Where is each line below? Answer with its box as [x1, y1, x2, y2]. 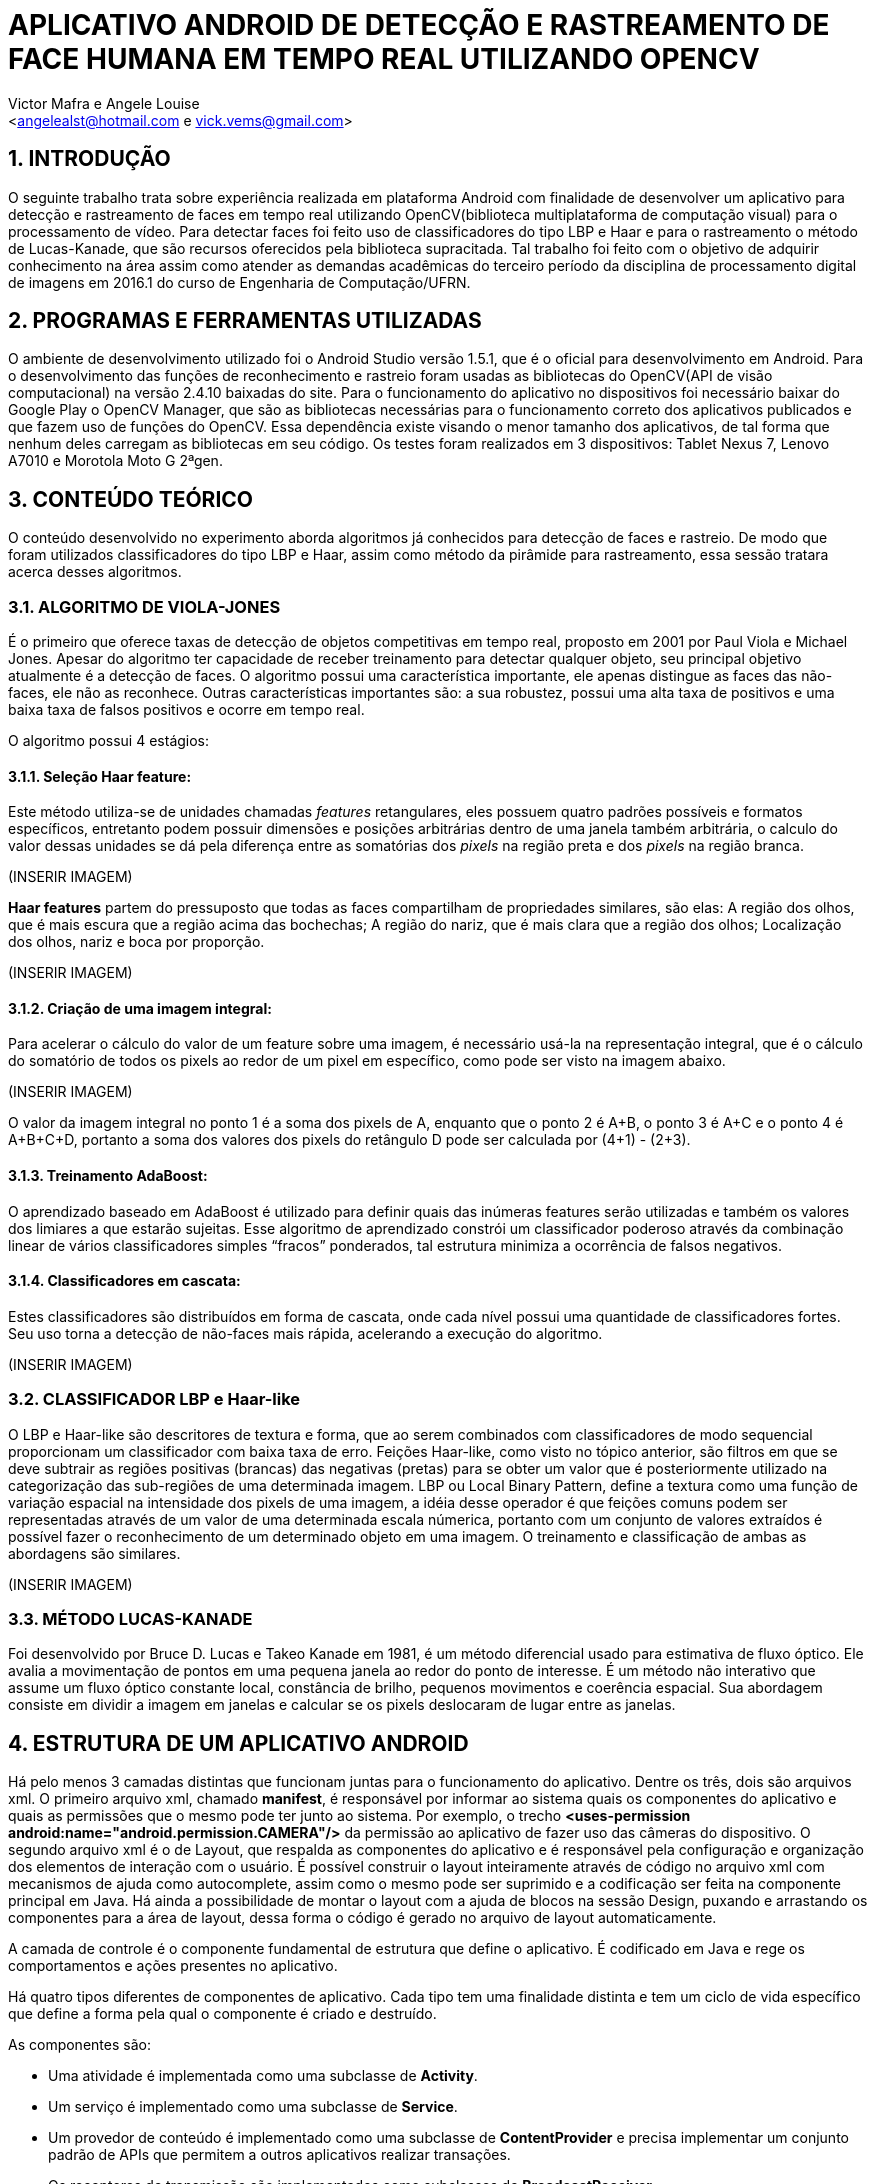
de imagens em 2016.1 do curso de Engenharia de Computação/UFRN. [8, 273, 471, 291]
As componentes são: [8, 2036, 151, 2054]
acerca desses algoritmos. [8, 563, 182, 581]
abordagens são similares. [8, 1544, 181, 1562]
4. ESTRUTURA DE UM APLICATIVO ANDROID [8, 1730, 469, 1756]
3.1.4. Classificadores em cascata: [8, 1272, 241, 1290]
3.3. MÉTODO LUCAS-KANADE [8, 1609, 253, 1630]
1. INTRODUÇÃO [8, 146, 171, 172]
